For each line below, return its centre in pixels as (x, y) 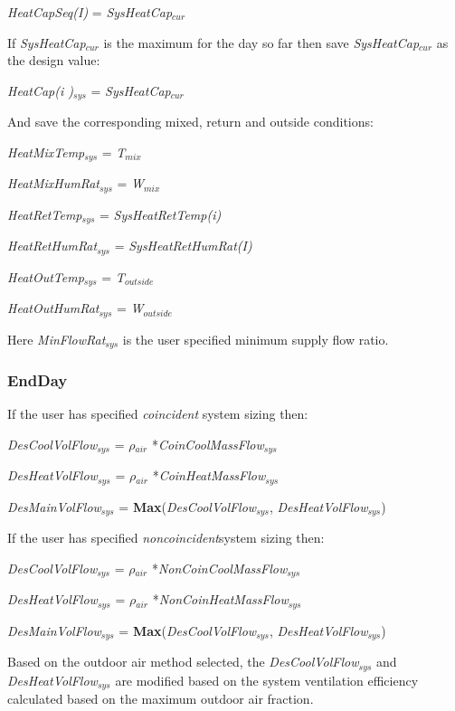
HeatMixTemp (46, 152)
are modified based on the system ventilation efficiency (267, 680)
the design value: (54, 60)
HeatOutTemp (46, 276)
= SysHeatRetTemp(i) (160, 214)
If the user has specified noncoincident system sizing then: (166, 538)
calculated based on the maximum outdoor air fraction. (161, 699)
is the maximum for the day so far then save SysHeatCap (261, 42)
